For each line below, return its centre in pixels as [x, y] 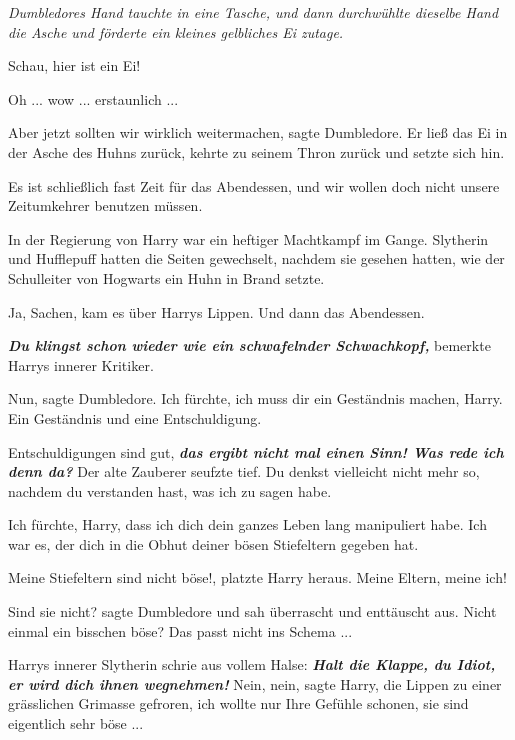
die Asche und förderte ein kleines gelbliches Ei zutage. [176, 31]
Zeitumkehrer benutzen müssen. [105, 205]
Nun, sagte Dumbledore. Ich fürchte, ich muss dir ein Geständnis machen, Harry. [255, 398]
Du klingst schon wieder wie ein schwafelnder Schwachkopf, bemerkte [249, 345]
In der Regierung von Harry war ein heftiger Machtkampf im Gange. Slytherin [248, 238]
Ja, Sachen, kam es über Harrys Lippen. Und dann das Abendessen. [216, 311]
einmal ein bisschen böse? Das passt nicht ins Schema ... [180, 630]
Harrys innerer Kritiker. [81, 364]
